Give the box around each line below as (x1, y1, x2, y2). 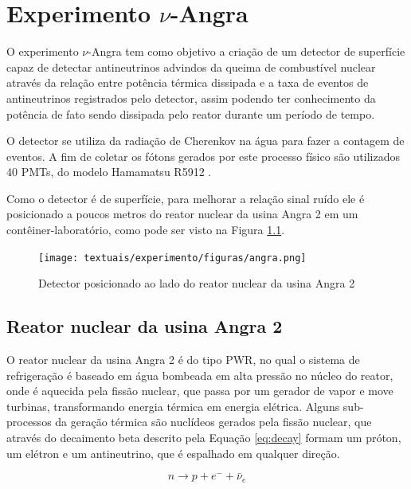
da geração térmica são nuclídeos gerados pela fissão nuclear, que (55, 413, 372, 430)
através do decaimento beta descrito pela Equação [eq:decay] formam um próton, (6, 429, 401, 446)
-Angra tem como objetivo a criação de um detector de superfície (88, 43, 405, 60)
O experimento (6, 43, 79, 60)
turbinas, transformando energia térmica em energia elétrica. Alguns (6, 397, 340, 414)
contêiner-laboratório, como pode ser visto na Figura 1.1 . (6, 221, 285, 238)
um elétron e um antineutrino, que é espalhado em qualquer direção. (6, 444, 340, 461)
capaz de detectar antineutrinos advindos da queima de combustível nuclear (6, 58, 376, 75)
